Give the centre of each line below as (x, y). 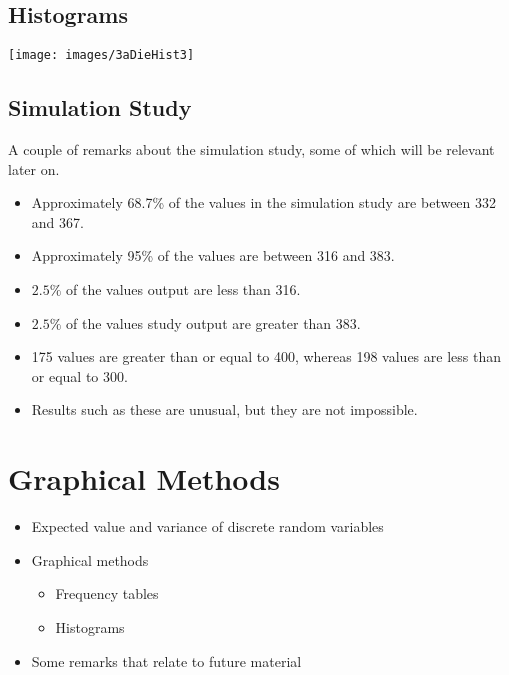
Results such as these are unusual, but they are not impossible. (224, 409)
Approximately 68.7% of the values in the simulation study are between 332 (264, 202)
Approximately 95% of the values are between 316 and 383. (213, 255)
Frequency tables (107, 593)
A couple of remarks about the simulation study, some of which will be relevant (251, 149)
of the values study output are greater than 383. (213, 322)
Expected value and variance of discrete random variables (207, 526)
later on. (34, 168)
